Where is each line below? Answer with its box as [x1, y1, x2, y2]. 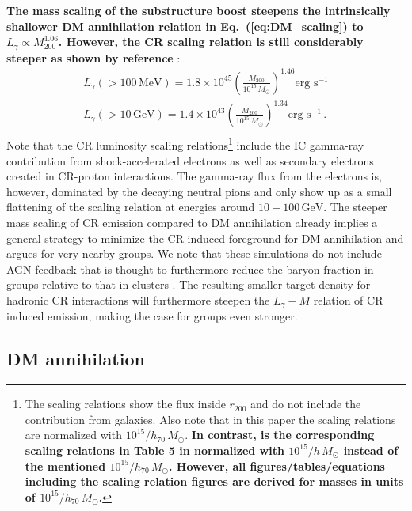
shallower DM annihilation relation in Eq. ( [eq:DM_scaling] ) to [6, 17, 364, 34]
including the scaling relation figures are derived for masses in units [25, 473, 404, 490]
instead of [343, 441, 399, 458]
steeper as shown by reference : [6, 49, 181, 66]
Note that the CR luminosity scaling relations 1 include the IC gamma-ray [6, 134, 364, 153]
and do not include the [250, 396, 361, 412]
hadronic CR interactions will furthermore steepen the [6, 291, 270, 308]
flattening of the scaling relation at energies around [6, 199, 255, 215]
